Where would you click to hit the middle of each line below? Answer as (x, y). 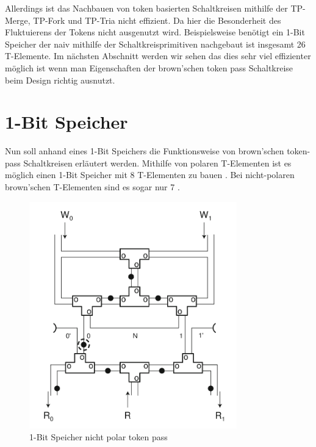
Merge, (18, 20)
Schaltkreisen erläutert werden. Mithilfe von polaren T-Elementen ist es (157, 163)
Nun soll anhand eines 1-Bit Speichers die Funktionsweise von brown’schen (145, 151)
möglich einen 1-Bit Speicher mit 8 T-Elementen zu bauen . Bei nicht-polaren (150, 175)
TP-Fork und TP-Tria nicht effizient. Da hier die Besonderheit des (157, 20)
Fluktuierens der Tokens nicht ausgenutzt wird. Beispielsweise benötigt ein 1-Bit (155, 32)
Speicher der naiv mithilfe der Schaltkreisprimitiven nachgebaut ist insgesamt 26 (155, 44)
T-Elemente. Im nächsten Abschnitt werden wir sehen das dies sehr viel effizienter (158, 56)
